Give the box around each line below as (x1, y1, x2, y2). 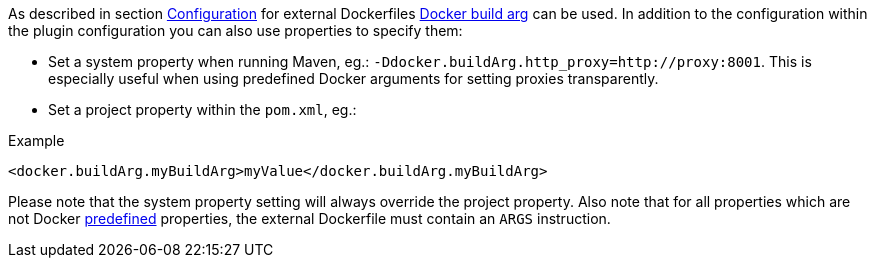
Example (8, 132, 65, 149)
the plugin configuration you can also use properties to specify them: (8, 22, 463, 39)
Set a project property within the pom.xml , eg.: (48, 101, 357, 118)
